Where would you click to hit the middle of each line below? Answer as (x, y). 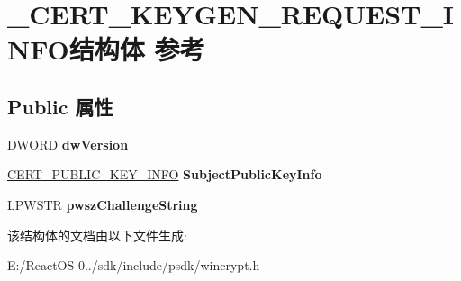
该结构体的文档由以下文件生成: (97, 235)
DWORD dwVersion (68, 144)
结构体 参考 (137, 49)
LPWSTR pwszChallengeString (103, 204)
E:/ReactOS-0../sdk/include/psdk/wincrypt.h (134, 265)
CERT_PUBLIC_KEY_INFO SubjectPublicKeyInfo (165, 174)
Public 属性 (60, 106)
